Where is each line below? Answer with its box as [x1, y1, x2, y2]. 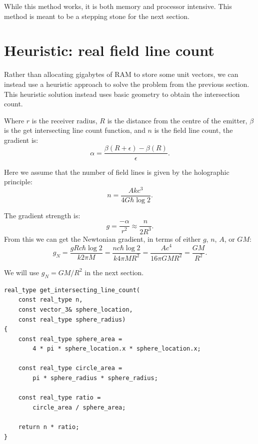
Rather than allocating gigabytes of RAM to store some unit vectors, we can [4, 69, 238, 79]
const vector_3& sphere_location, [18, 306, 133, 313]
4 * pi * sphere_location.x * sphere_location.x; [32, 345, 201, 353]
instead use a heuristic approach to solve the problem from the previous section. [4, 78, 249, 89]
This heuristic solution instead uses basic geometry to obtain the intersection [4, 88, 240, 99]
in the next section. [84, 267, 144, 277]
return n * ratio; [18, 424, 79, 431]
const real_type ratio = [18, 394, 101, 402]
